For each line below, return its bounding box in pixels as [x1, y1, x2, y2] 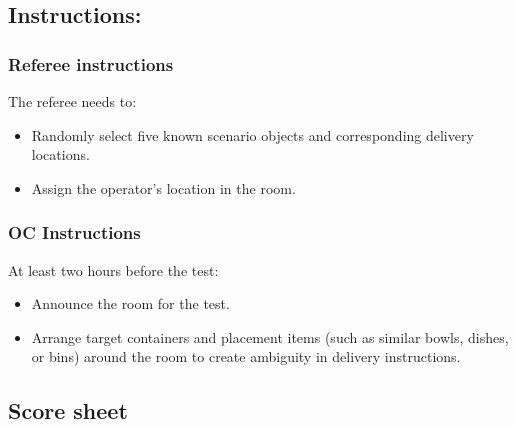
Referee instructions [8, 51, 174, 76]
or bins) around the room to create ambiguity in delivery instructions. [31, 346, 461, 367]
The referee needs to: [8, 91, 137, 111]
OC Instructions [8, 220, 141, 245]
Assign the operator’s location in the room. [31, 177, 296, 198]
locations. [31, 144, 90, 165]
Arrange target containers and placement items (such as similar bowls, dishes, [31, 326, 509, 347]
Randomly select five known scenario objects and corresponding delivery [31, 124, 474, 145]
